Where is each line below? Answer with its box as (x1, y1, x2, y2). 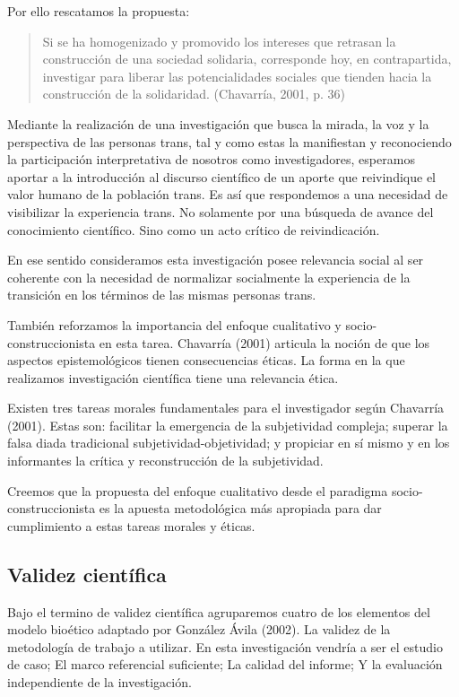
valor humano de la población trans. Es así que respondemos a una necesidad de (7, 185, 448, 204)
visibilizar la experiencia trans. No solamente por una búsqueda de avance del (7, 202, 434, 221)
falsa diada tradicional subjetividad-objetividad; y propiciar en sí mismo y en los (7, 433, 450, 452)
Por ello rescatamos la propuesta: (7, 2, 190, 20)
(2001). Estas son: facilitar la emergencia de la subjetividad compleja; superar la (7, 415, 448, 434)
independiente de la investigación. (7, 673, 192, 692)
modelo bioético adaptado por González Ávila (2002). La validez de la (7, 620, 391, 639)
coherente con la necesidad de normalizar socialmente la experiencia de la (7, 267, 411, 286)
